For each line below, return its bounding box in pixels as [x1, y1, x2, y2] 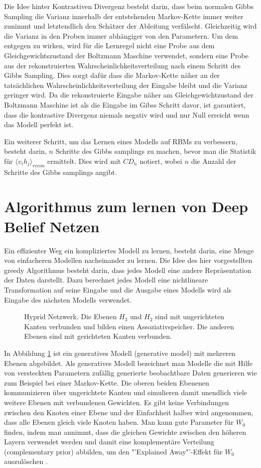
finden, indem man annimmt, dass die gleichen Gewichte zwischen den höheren [4, 426, 246, 437]
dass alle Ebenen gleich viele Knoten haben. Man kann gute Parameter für [4, 417, 234, 427]
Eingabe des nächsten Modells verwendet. [4, 294, 132, 305]
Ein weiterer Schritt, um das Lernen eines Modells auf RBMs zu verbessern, [4, 136, 238, 146]
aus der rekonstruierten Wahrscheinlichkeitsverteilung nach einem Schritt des [4, 60, 241, 70]
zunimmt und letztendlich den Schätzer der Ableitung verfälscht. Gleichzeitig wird [4, 21, 257, 31]
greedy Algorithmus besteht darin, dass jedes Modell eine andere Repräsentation [4, 264, 251, 275]
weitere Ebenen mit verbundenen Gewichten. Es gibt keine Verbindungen [4, 397, 229, 407]
